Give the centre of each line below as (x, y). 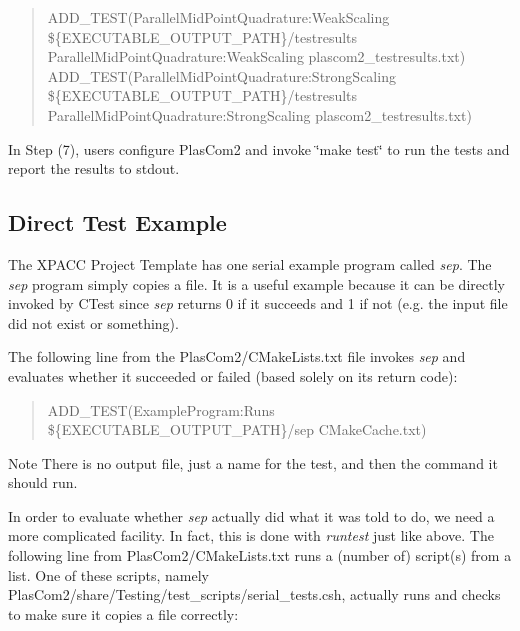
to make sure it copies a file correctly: (123, 613)
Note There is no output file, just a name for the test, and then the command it (253, 462)
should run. (43, 482)
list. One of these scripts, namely (108, 574)
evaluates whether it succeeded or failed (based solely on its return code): (233, 375)
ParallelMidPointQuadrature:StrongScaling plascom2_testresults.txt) (259, 114)
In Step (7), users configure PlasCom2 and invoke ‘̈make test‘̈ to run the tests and (259, 148)
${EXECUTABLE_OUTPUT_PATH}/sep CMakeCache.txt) (237, 429)
